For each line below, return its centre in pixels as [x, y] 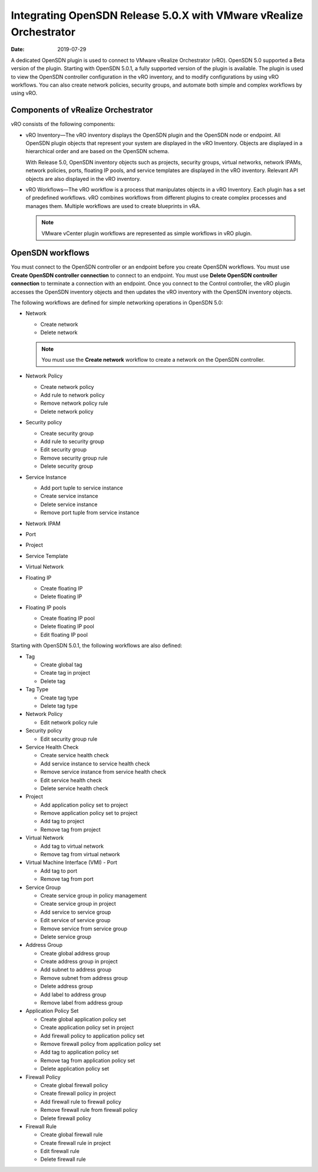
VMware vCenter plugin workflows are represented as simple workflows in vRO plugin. [147, 233]
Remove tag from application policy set [88, 1060]
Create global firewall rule [72, 1135]
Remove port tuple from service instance [90, 513]
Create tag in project [65, 673]
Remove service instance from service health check [103, 772]
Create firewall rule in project [76, 1143]
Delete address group [67, 986]
